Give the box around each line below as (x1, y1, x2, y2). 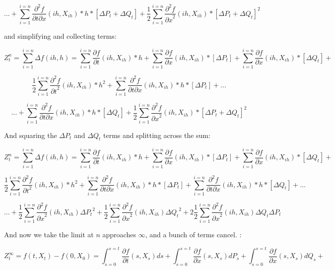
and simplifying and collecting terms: (4, 31, 117, 41)
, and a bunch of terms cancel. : (145, 229, 242, 240)
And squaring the (4, 130, 57, 140)
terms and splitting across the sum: (103, 130, 210, 140)
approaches (102, 229, 136, 240)
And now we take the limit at (4, 229, 94, 240)
